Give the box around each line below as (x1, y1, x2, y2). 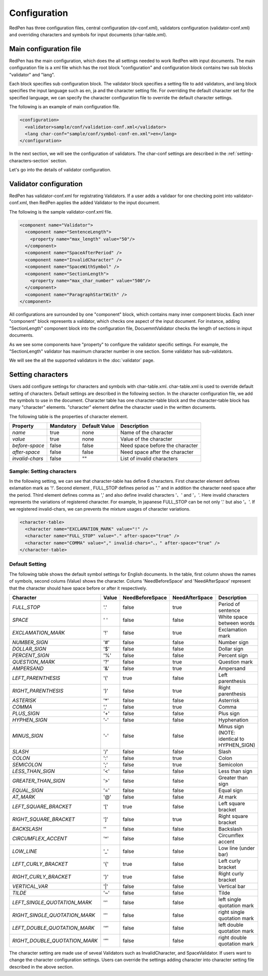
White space (218, 613, 248, 620)
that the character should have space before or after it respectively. (9, 585, 147, 591)
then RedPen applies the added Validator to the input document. (29, 200, 160, 206)
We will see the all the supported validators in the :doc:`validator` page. (9, 358, 155, 364)
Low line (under (218, 845, 255, 852)
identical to (218, 736, 245, 743)
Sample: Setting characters (9, 467, 77, 474)
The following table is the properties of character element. (9, 413, 129, 419)
